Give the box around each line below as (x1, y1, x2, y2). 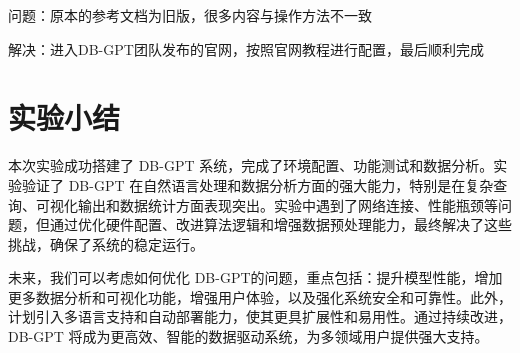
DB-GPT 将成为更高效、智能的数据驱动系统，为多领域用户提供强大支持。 (8, 326, 489, 347)
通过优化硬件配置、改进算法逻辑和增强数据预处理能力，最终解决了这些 (49, 214, 512, 235)
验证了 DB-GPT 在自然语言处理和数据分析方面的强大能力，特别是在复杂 (21, 174, 494, 195)
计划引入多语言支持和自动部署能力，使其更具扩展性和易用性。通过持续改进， (8, 306, 512, 327)
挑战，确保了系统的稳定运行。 (8, 233, 204, 254)
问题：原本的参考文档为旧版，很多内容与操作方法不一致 (8, 5, 372, 25)
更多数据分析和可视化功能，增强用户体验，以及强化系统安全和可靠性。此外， (8, 286, 512, 307)
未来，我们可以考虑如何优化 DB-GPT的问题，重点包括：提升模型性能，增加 (8, 267, 503, 288)
